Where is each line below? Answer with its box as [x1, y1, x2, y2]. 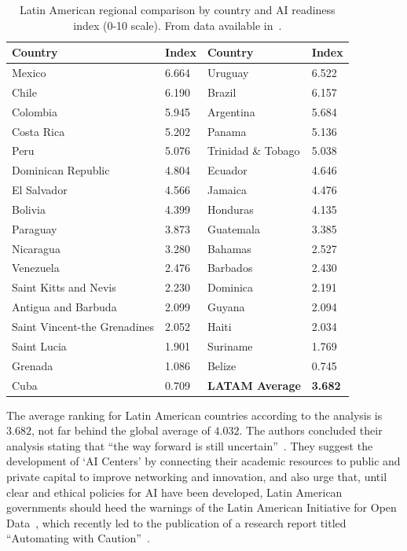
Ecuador [207, 162, 247, 178]
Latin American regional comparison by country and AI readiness [20, 2, 335, 17]
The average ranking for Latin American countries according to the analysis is [6, 406, 383, 423]
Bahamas [207, 240, 251, 256]
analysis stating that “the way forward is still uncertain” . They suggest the [6, 437, 373, 454]
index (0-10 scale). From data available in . [73, 17, 282, 33]
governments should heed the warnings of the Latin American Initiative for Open [6, 499, 397, 516]
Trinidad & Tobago [207, 142, 300, 159]
